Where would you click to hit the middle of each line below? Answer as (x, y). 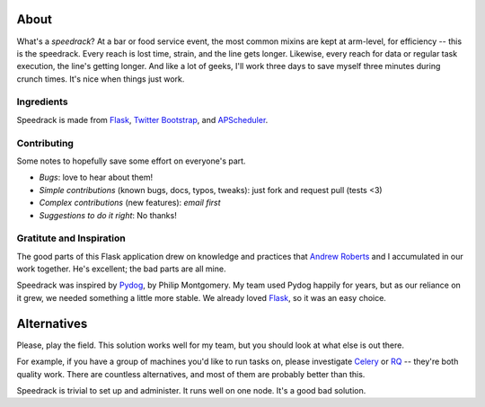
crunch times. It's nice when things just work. (101, 79)
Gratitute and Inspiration (71, 238)
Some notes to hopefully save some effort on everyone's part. (131, 161)
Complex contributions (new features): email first (130, 203)
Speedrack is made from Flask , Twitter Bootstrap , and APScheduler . (142, 119)
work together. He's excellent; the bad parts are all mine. (121, 269)
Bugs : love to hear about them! (96, 177)
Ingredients (42, 102)
